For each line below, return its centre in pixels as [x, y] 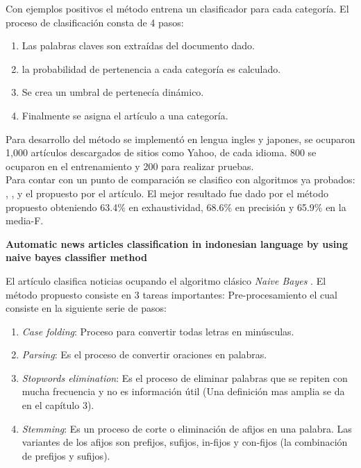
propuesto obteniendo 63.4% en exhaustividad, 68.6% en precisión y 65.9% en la [176, 207]
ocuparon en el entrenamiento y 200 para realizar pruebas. [130, 166]
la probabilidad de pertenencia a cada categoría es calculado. [151, 68]
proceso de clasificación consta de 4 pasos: [95, 22]
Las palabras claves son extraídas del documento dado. [138, 45]
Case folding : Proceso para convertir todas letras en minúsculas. [158, 331]
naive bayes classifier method [76, 257]
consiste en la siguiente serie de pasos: [86, 308]
